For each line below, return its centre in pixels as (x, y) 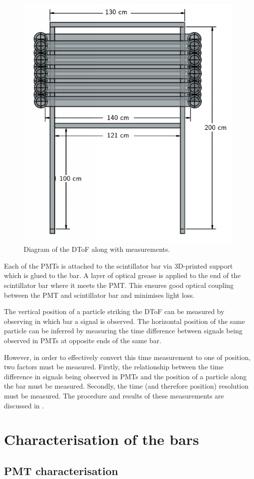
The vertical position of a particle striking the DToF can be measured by (114, 311)
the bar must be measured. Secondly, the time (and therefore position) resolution (126, 386)
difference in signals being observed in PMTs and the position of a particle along (126, 376)
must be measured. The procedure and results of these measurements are (114, 395)
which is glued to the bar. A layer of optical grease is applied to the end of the (122, 275)
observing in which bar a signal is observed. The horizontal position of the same (125, 321)
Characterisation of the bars (102, 439)
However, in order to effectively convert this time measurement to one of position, (127, 357)
